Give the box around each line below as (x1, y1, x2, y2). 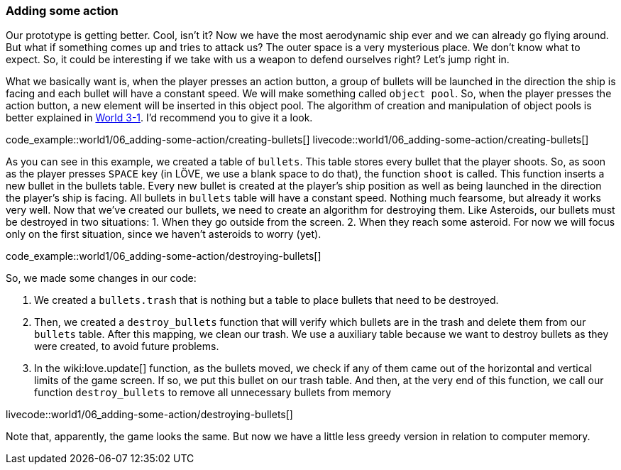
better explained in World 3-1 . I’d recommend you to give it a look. (6, 111, 313, 124)
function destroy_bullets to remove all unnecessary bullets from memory (34, 386, 392, 399)
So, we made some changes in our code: (6, 272, 197, 285)
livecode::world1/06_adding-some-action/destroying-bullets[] (6, 408, 293, 421)
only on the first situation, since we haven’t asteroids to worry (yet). (6, 228, 322, 241)
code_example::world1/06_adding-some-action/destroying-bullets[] (6, 250, 322, 263)
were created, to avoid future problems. (34, 340, 219, 353)
